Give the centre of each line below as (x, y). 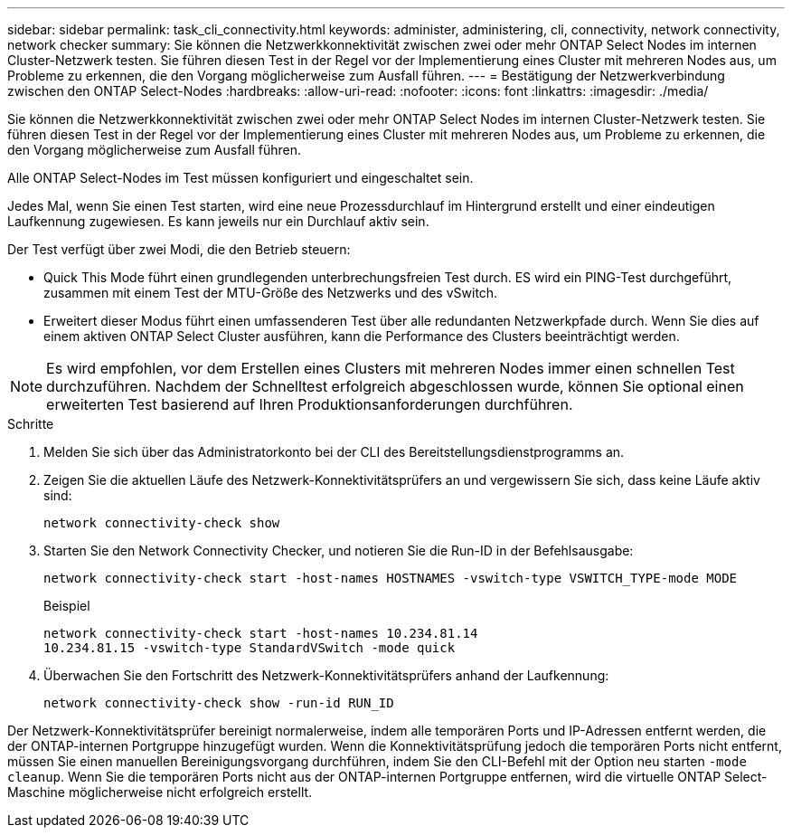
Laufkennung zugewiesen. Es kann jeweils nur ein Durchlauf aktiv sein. (218, 221)
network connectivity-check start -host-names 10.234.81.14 (261, 633)
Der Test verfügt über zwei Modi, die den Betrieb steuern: (179, 249)
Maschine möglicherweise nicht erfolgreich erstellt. (160, 792)
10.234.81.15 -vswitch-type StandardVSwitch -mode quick (250, 648)
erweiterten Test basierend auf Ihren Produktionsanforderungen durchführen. (310, 404)
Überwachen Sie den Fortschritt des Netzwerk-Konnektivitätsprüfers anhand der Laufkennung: (326, 675)
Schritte (31, 424)
